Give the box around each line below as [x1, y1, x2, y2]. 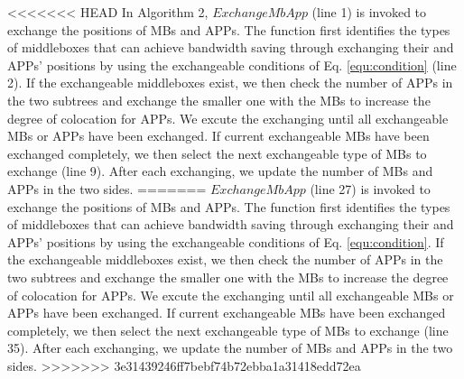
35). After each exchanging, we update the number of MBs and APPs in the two [7, 338, 453, 357]
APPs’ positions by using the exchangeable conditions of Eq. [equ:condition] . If [7, 232, 444, 251]
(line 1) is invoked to [311, 3, 427, 21]
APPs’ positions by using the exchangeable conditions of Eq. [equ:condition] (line [7, 55, 457, 74]
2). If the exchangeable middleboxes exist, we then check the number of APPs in [7, 73, 453, 92]
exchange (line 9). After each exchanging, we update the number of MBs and [7, 162, 433, 180]
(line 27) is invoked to [310, 179, 431, 198]
